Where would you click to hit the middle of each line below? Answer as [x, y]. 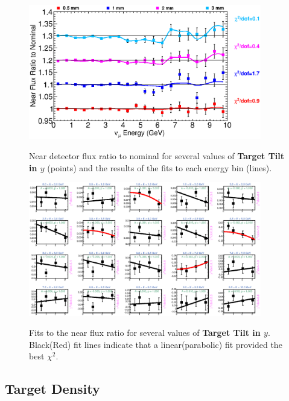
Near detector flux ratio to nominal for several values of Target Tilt [157, 156]
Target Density [52, 389]
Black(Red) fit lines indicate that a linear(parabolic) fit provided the [156, 344]
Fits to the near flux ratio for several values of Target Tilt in [145, 333]
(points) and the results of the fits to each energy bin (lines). [160, 167]
